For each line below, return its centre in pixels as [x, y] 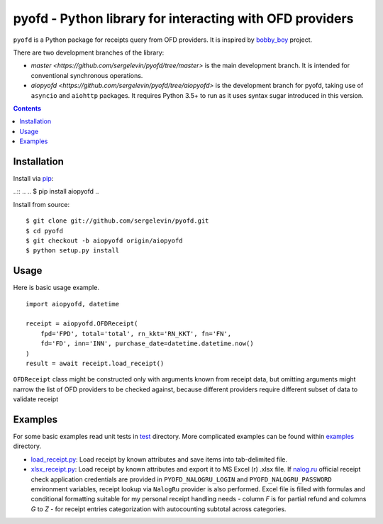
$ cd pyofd [45, 231]
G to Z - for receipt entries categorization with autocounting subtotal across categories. [159, 509]
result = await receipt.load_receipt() [95, 363]
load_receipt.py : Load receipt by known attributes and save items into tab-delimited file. [159, 459]
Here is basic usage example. [56, 288]
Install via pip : [33, 178]
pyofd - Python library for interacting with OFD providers [183, 18]
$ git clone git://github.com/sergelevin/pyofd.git [117, 221]
